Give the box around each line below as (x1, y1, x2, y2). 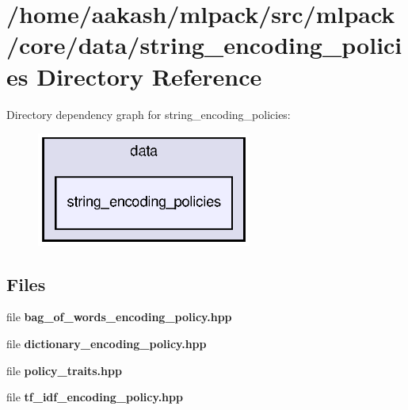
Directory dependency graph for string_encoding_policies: (6, 105, 291, 122)
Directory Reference (36, 59, 262, 92)
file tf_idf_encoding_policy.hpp (6, 389, 183, 405)
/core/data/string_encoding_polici (6, 29, 402, 61)
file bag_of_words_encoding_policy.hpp (6, 308, 232, 325)
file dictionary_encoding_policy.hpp (6, 335, 207, 351)
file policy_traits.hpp (6, 362, 122, 378)
